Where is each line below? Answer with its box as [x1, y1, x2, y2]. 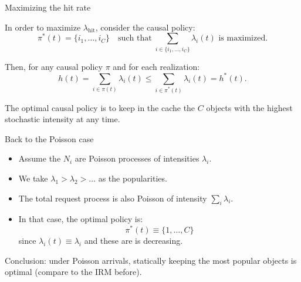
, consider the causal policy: [95, 21, 195, 33]
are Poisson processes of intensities [75, 152, 199, 164]
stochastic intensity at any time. [5, 113, 120, 125]
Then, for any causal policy [5, 60, 103, 72]
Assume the [18, 152, 61, 164]
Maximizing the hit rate [5, 1, 91, 13]
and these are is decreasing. [84, 234, 183, 247]
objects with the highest [206, 101, 293, 113]
